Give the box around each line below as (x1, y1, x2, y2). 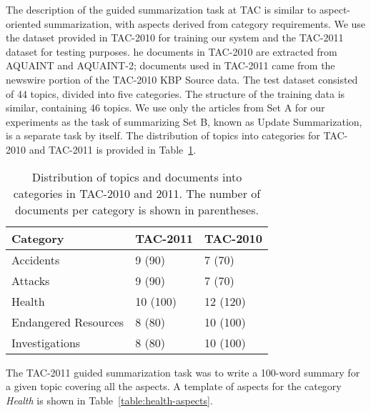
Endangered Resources (11, 313, 124, 330)
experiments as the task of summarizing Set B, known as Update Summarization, (6, 114, 362, 129)
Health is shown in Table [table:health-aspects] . (6, 392, 213, 407)
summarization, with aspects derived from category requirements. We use (44, 16, 366, 31)
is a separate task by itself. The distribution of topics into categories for (6, 128, 320, 143)
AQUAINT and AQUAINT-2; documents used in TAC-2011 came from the (6, 58, 335, 73)
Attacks (11, 272, 50, 289)
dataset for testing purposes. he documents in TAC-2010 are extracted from (6, 44, 337, 59)
